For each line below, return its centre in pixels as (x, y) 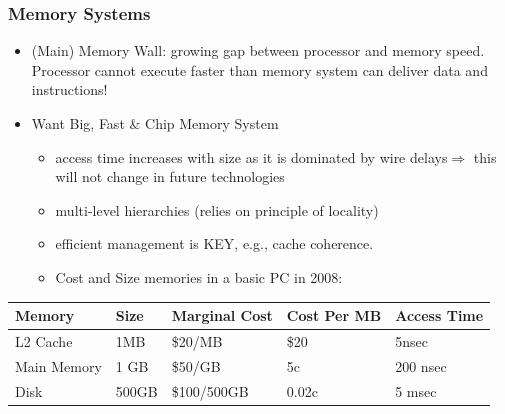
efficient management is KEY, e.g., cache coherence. (214, 243)
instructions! (69, 89)
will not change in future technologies (170, 176)
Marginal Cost (222, 315)
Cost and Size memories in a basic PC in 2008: (199, 276)
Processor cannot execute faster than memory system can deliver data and (259, 69)
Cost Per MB (334, 315)
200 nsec (421, 365)
